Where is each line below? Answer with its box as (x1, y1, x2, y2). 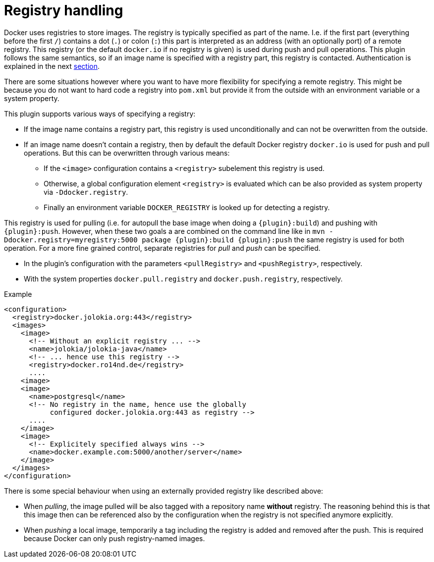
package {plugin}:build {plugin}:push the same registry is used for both (142, 235, 404, 244)
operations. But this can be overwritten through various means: (24, 148, 230, 157)
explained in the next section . (4, 61, 100, 70)
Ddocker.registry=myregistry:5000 (4, 235, 138, 244)
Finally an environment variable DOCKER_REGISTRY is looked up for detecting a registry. (44, 203, 330, 212)
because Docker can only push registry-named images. (24, 534, 205, 543)
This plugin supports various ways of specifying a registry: (4, 109, 196, 118)
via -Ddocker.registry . (44, 187, 128, 196)
